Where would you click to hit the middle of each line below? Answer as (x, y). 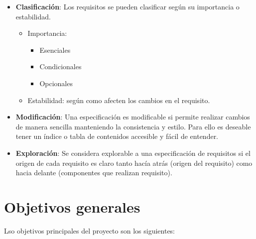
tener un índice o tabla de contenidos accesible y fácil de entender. (117, 136)
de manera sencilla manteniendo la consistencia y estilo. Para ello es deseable (133, 126)
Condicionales (61, 66)
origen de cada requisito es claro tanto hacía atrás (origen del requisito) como (134, 163)
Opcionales (56, 83)
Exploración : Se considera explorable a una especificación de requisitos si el (133, 153)
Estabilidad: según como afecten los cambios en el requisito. (119, 100)
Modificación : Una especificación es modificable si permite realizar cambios (133, 117)
